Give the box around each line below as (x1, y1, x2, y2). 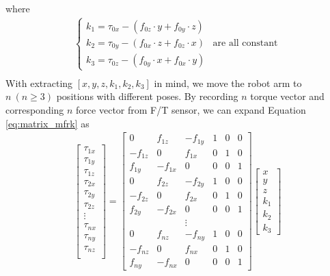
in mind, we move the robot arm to (154, 75, 302, 90)
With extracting (5, 75, 73, 90)
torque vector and (250, 89, 325, 103)
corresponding (5, 102, 64, 116)
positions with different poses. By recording (56, 89, 238, 103)
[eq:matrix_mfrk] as (5, 116, 90, 130)
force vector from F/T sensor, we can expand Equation (76, 102, 306, 116)
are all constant (212, 38, 278, 48)
